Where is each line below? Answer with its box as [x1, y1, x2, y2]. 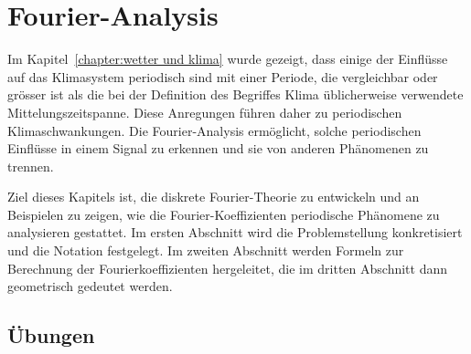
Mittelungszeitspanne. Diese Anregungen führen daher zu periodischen [7, 102, 402, 121]
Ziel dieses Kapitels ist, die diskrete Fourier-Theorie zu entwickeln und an [7, 187, 420, 206]
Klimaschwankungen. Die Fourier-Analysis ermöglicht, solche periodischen [7, 120, 422, 140]
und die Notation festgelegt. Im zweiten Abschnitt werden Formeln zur [7, 241, 404, 260]
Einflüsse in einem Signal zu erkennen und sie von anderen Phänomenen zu [7, 139, 429, 158]
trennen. [7, 156, 54, 175]
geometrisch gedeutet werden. [7, 276, 173, 296]
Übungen [7, 321, 95, 349]
